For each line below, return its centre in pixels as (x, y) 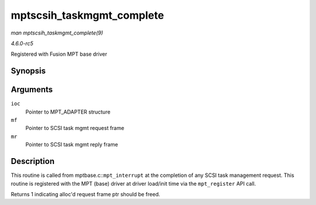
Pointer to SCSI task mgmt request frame (75, 128)
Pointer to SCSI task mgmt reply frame (72, 145)
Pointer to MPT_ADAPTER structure (68, 112)
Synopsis (28, 71)
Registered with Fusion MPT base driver (59, 54)
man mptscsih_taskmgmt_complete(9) (57, 33)
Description (33, 161)
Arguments (32, 90)
